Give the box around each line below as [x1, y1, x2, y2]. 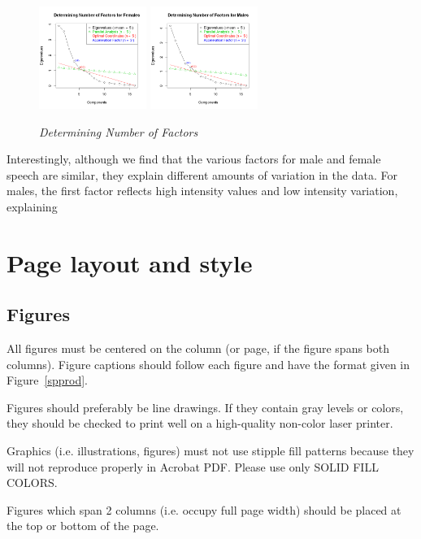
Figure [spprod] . [7, 372, 88, 389]
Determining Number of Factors [39, 123, 198, 140]
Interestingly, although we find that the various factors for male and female [7, 150, 381, 167]
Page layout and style [7, 246, 253, 279]
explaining [7, 198, 58, 215]
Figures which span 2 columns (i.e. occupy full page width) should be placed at [7, 501, 401, 518]
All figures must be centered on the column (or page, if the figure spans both [7, 340, 390, 357]
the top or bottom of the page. [7, 517, 159, 534]
